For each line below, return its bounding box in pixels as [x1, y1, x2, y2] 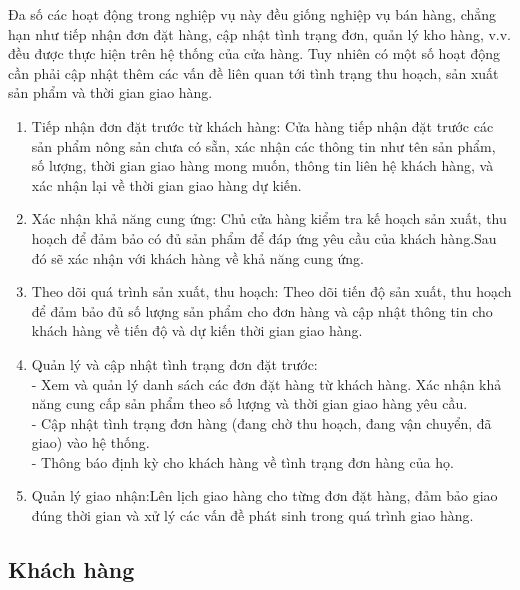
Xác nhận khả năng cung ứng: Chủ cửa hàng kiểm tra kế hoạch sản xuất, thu [31, 208, 507, 229]
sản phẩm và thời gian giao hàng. [8, 82, 213, 103]
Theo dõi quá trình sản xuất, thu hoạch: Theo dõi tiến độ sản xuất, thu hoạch [31, 281, 512, 302]
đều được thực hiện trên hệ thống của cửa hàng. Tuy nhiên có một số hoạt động [8, 43, 501, 64]
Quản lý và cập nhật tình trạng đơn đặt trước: [31, 353, 318, 374]
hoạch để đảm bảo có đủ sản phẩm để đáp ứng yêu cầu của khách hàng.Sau [31, 227, 497, 248]
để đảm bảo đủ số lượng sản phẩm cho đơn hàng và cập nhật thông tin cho [31, 300, 493, 321]
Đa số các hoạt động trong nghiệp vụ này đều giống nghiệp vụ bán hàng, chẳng [8, 4, 497, 24]
